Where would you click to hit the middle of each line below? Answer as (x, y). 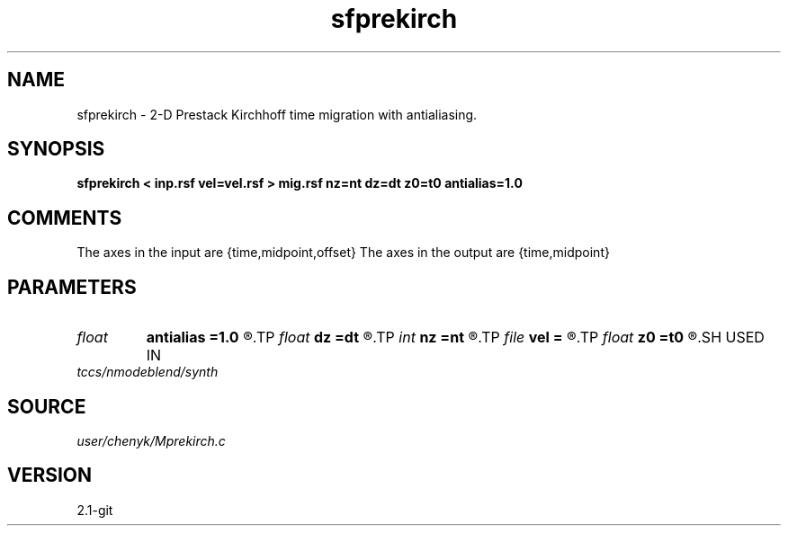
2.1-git (95, 510)
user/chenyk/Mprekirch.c (151, 440)
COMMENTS (65, 218)
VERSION (50, 475)
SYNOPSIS (56, 149)
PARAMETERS (72, 287)
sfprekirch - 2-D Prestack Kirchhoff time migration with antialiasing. (277, 114)
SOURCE (47, 406)
